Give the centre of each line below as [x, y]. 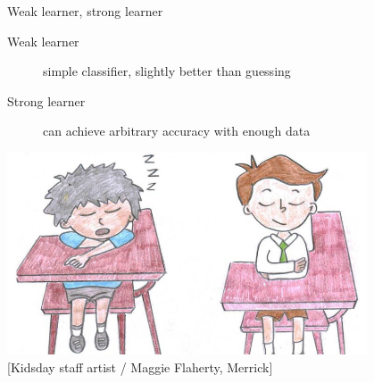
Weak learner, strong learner [85, 11]
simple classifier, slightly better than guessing [167, 71]
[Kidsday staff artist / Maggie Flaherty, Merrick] [140, 366]
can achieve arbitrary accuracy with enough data [177, 131]
